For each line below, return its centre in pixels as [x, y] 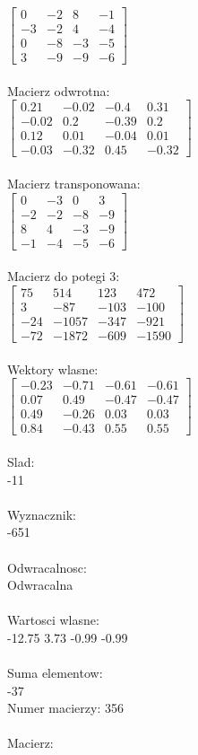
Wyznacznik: [42, 514]
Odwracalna [40, 585]
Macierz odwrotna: [59, 90]
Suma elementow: [55, 673]
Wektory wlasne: [53, 369]
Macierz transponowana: [74, 184]
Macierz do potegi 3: [64, 276]
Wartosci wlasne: [53, 620]
